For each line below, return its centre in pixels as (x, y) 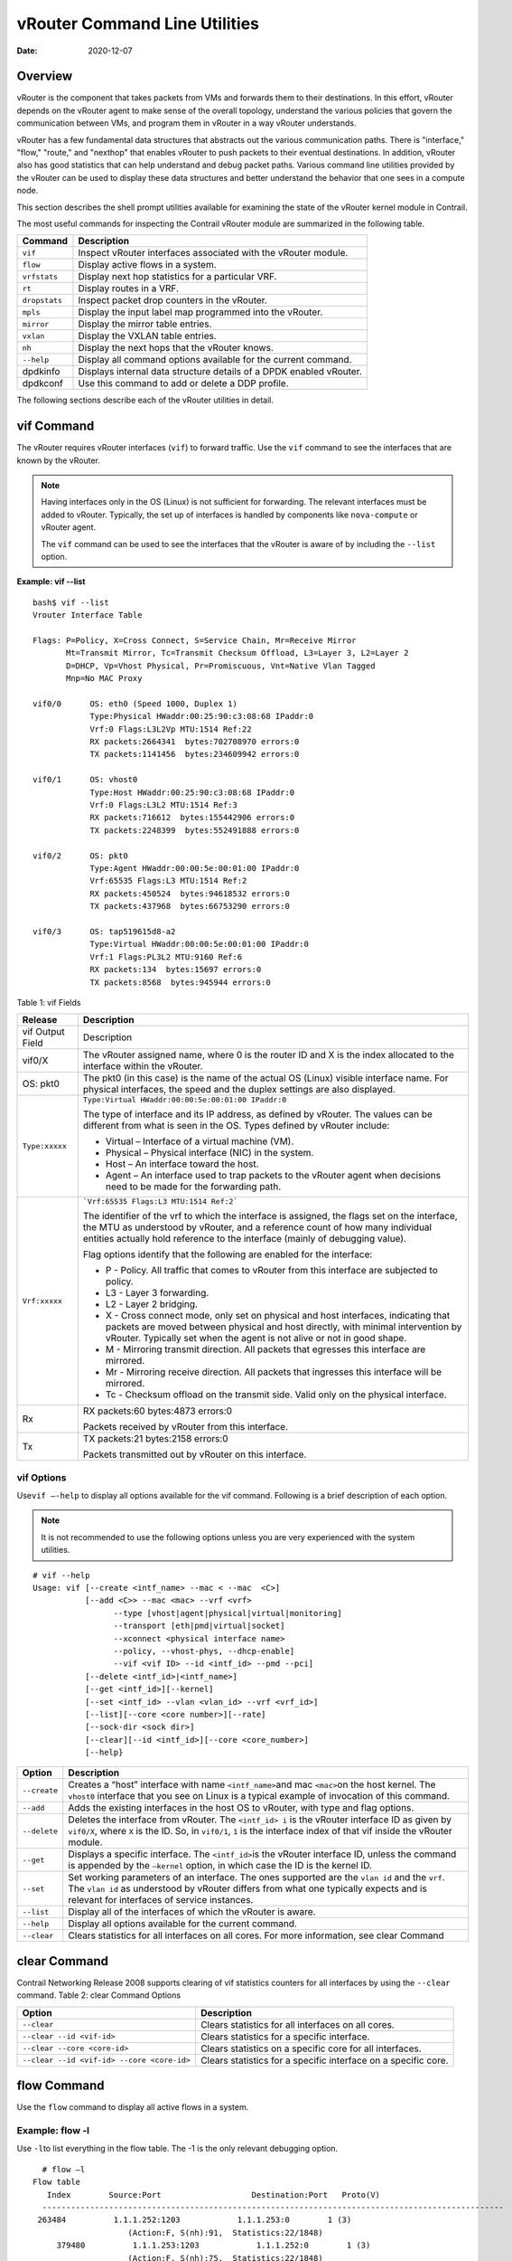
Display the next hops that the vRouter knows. (176, 348)
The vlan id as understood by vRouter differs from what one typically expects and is (248, 1888)
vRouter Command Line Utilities (138, 24)
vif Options (42, 1477)
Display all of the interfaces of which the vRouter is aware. (192, 1912)
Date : (27, 51)
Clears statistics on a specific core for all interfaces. (311, 2048)
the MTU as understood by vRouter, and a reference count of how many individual (257, 1227)
